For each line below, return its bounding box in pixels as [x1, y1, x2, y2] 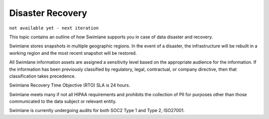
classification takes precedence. [9, 73, 76, 79]
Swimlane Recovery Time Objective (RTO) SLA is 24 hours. [9, 82, 131, 88]
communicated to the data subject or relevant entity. [9, 99, 117, 105]
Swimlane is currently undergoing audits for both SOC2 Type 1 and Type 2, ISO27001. [9, 108, 185, 114]
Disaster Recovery [9, 7, 87, 18]
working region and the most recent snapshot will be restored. [9, 50, 137, 56]
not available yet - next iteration [9, 25, 99, 31]
